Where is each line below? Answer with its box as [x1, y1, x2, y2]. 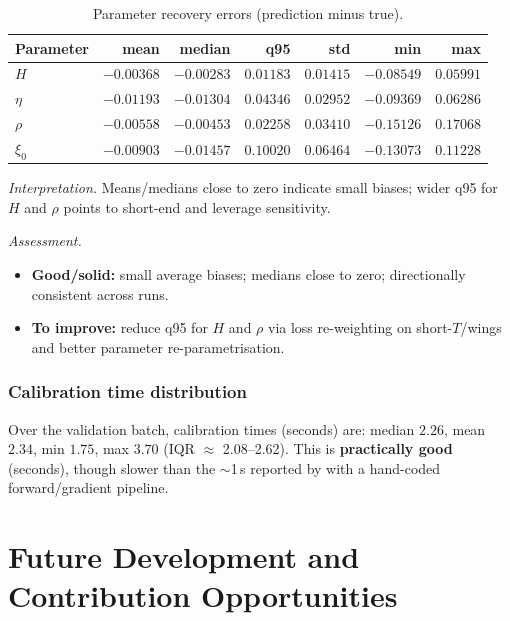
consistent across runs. [31, 283, 169, 304]
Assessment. [8, 230, 82, 251]
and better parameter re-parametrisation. [31, 336, 285, 357]
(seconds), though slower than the [8, 457, 216, 478]
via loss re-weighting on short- [268, 317, 453, 338]
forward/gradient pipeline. [8, 477, 169, 498]
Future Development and [8, 536, 360, 577]
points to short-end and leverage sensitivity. [63, 196, 331, 217]
